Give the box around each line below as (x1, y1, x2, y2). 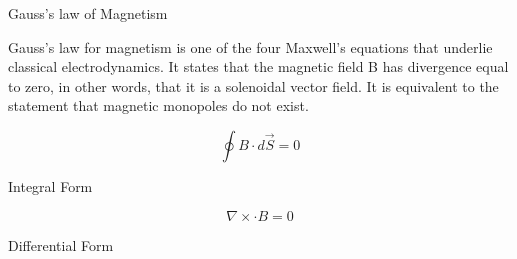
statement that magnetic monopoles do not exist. (8, 95, 309, 116)
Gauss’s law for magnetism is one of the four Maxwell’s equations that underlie (8, 36, 493, 57)
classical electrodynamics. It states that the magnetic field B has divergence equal (8, 56, 509, 77)
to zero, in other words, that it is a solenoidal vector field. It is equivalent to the (8, 75, 499, 96)
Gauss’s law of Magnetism (8, 3, 168, 23)
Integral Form (8, 175, 93, 196)
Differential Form (8, 234, 114, 255)
